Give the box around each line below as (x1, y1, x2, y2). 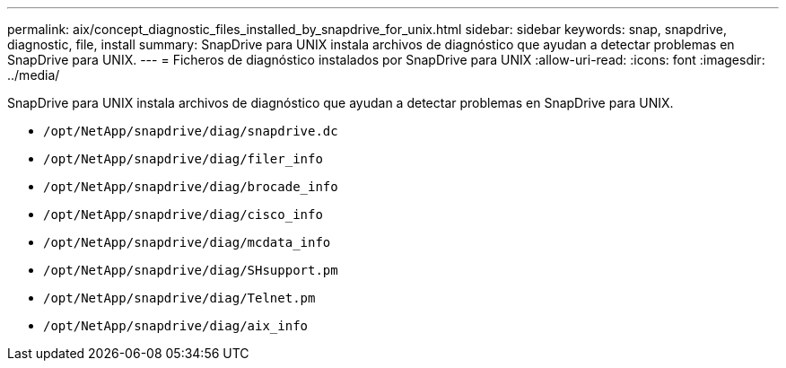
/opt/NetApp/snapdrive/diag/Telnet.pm (43, 291, 316, 305)
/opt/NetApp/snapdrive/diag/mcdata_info (43, 235, 331, 250)
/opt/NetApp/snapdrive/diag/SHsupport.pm (43, 263, 338, 277)
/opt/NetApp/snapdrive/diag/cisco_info (43, 207, 323, 222)
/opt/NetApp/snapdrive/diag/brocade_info (43, 180, 338, 194)
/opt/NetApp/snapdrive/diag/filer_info (43, 152, 323, 166)
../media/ (7, 67, 60, 83)
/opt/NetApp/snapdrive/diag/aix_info (43, 319, 309, 333)
